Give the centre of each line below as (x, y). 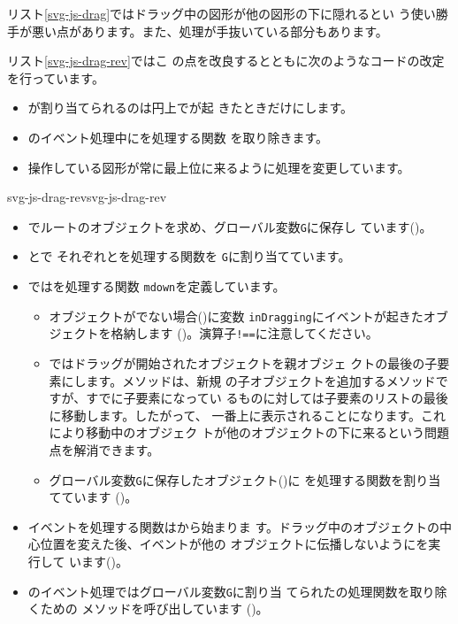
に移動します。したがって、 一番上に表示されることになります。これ (248, 415)
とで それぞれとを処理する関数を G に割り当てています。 (189, 256)
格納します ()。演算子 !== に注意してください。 (244, 333)
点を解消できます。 (104, 450)
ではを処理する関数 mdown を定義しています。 (156, 286)
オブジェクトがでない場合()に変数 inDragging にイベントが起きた (236, 316)
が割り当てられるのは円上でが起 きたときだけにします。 (191, 108)
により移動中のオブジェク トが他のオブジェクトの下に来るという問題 (249, 432)
